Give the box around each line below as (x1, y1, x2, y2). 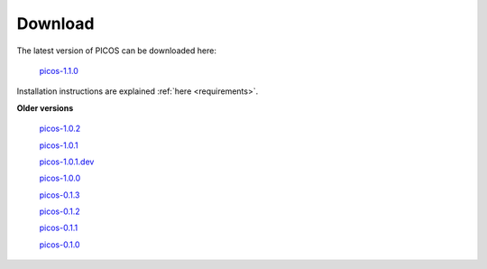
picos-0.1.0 (39, 239, 80, 250)
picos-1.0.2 (39, 123, 81, 134)
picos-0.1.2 (39, 206, 80, 217)
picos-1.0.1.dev (39, 156, 95, 167)
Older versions (16, 102, 74, 113)
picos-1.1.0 (39, 65, 78, 76)
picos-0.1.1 (39, 222, 78, 234)
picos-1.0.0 (39, 172, 81, 184)
